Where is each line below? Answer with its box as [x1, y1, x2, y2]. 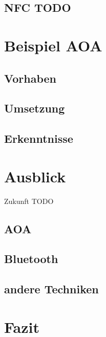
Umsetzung [4, 100, 65, 116]
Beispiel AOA [4, 34, 102, 55]
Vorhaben [4, 70, 56, 86]
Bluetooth [4, 251, 58, 267]
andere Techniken [4, 281, 99, 297]
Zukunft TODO [4, 195, 54, 206]
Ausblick [4, 165, 66, 186]
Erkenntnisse [4, 130, 73, 146]
